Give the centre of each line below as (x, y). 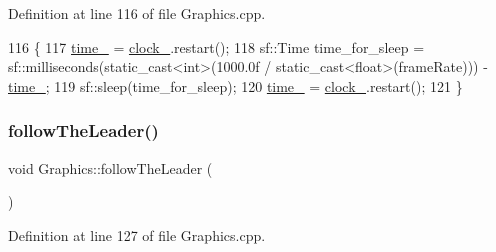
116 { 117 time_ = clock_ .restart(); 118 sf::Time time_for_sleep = (216, 46)
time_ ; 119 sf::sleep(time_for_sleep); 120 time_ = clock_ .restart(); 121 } (235, 85)
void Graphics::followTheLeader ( (110, 167)
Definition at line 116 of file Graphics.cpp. (137, 13)
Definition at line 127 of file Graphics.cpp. (137, 234)
